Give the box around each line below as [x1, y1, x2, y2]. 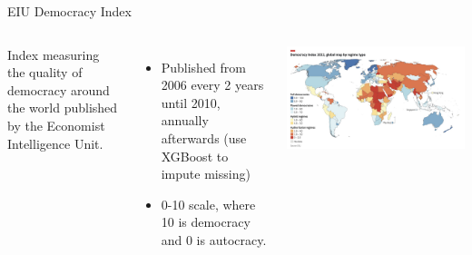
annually [161, 111, 209, 130]
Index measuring [7, 44, 100, 64]
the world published [7, 98, 118, 117]
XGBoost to [161, 146, 229, 165]
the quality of [7, 63, 83, 82]
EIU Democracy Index [7, 2, 132, 20]
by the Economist [7, 115, 105, 134]
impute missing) [161, 164, 251, 183]
